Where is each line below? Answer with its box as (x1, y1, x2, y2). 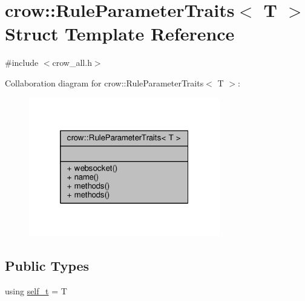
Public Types (5, 256, 90, 275)
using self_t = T (5, 284, 67, 297)
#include (5, 56, 39, 69)
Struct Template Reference (5, 21, 235, 46)
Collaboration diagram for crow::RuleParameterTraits (5, 76, 204, 89)
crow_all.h (52, 56, 92, 69)
